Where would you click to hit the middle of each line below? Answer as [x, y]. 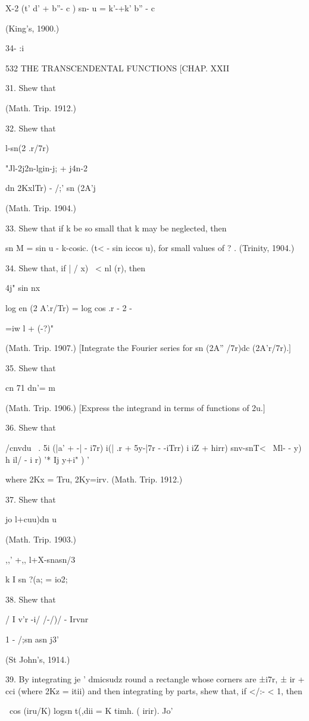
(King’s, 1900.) [32, 28]
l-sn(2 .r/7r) [27, 148]
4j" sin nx [23, 288]
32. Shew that [31, 128]
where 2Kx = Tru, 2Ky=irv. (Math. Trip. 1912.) [94, 479]
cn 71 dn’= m [30, 388]
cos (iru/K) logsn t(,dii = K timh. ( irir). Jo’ [91, 711]
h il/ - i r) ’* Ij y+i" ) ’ [47, 459]
